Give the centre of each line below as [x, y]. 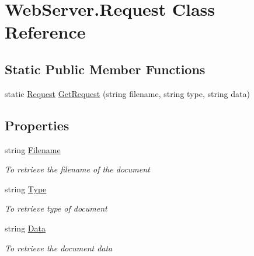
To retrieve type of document [56, 208]
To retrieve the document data [59, 248]
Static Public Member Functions [105, 69]
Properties [37, 125]
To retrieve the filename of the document [77, 169]
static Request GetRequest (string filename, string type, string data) [127, 93]
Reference [45, 32]
